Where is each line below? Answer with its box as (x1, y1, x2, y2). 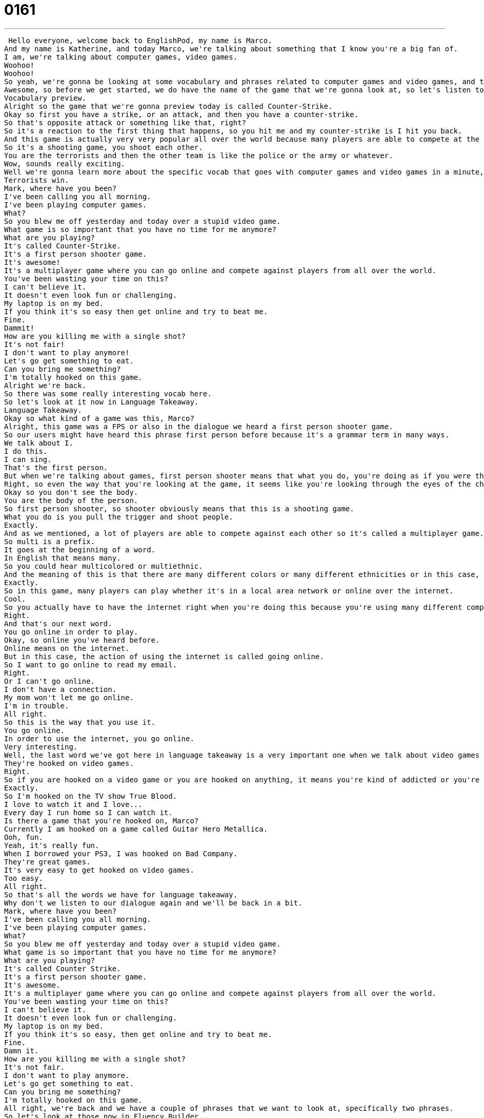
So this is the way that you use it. (4, 718, 156, 726)
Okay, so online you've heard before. (4, 635, 160, 644)
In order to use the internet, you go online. (4, 734, 194, 743)
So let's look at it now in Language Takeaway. (4, 397, 199, 406)
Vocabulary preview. (4, 93, 87, 102)
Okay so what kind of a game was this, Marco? (4, 414, 194, 422)
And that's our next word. (4, 619, 112, 628)
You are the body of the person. (4, 496, 138, 505)
